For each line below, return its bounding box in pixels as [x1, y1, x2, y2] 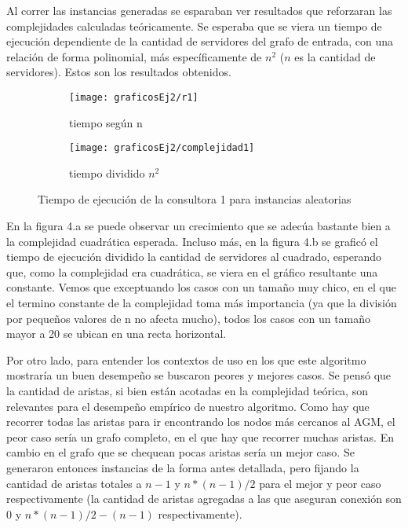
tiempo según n [69, 114, 143, 130]
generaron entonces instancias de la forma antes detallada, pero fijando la [6, 459, 359, 475]
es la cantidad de [294, 48, 376, 64]
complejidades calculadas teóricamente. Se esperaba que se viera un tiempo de [6, 17, 382, 34]
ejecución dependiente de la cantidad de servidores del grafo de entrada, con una [6, 33, 394, 49]
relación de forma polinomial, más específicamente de [6, 48, 262, 64]
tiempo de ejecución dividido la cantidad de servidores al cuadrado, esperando [6, 248, 381, 265]
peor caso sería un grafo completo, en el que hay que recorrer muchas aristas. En [6, 428, 394, 445]
